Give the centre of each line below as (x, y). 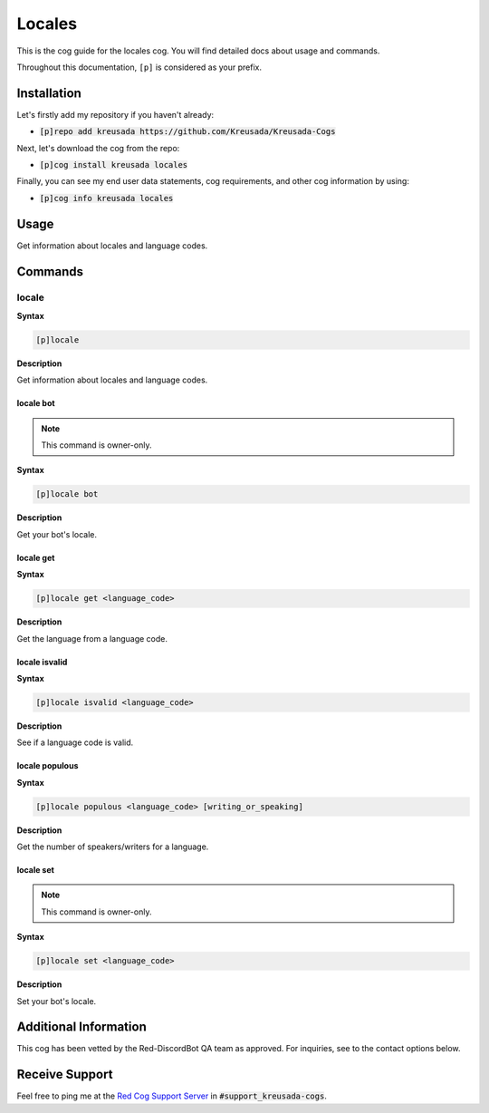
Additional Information (81, 1027)
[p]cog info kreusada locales (106, 198)
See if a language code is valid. (75, 742)
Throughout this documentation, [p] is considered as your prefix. (139, 67)
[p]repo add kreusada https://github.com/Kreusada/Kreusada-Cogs (187, 132)
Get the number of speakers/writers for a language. (113, 847)
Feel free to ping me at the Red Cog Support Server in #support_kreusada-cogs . (172, 1096)
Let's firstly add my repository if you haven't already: (115, 114)
